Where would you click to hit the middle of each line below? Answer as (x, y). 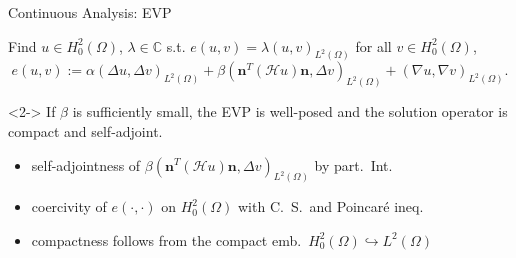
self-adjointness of (86, 164)
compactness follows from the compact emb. (166, 239)
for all (373, 45)
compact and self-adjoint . (85, 130)
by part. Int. (353, 164)
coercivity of (69, 206)
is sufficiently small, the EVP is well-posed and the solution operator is (290, 111)
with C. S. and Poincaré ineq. (330, 206)
